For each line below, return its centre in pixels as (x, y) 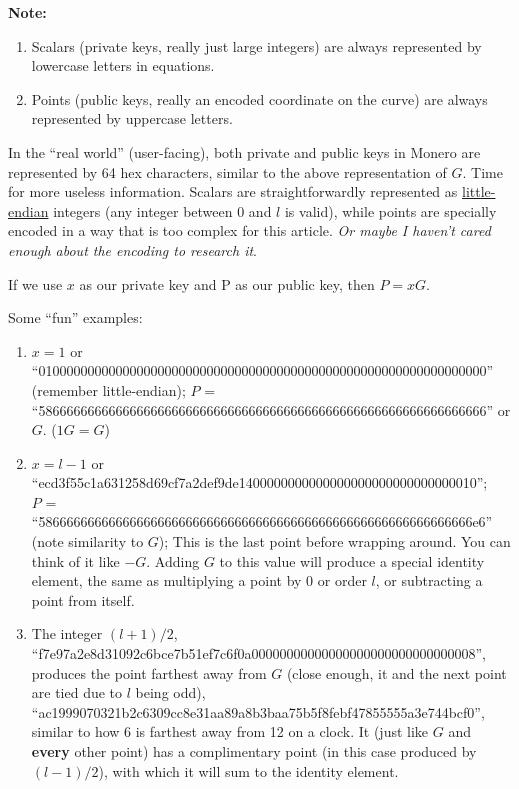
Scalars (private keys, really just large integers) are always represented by (256, 45)
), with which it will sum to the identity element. (248, 770)
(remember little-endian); (108, 389)
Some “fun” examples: (75, 317)
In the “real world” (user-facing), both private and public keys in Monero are (244, 151)
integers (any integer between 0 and (162, 210)
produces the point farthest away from (149, 672)
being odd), (170, 692)
